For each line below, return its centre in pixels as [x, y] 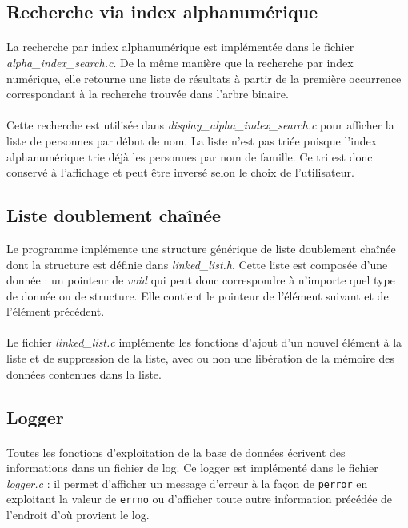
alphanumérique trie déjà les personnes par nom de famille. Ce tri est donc [190, 156]
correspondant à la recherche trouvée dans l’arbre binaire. [148, 94]
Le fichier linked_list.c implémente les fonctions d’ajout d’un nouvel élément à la [204, 342]
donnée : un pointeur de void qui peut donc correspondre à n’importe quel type [201, 280]
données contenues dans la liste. [84, 373]
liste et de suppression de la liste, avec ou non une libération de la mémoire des [201, 358]
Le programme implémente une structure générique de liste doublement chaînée [201, 248]
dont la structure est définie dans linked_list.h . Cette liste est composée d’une [197, 264]
